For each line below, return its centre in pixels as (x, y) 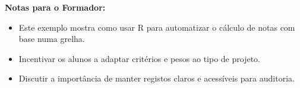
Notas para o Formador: (55, 7)
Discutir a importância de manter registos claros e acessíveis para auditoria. (157, 78)
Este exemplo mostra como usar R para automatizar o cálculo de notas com (157, 27)
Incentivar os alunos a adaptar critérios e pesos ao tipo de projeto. (139, 58)
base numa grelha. (52, 39)
